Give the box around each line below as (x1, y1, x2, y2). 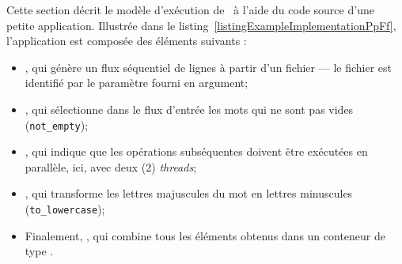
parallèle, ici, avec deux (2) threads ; (25, 158, 197, 175)
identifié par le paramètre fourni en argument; (25, 74, 248, 91)
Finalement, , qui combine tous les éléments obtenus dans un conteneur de (25, 227, 385, 243)
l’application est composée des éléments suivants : (6, 32, 247, 49)
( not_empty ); (25, 116, 89, 133)
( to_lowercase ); (25, 201, 105, 217)
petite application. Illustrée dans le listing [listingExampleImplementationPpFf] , (6, 17, 396, 33)
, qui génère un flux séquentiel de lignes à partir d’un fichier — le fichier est (25, 58, 392, 75)
